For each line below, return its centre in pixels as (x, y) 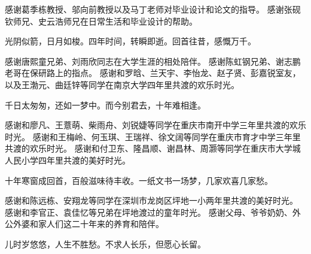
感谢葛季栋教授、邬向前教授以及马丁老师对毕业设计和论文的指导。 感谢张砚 (153, 9)
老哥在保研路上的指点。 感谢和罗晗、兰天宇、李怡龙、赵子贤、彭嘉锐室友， (153, 73)
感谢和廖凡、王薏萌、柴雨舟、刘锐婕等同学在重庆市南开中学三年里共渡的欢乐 (155, 125)
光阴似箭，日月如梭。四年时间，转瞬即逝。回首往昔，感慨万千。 (130, 41)
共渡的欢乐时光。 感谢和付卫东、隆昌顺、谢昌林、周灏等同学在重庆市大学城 (153, 148)
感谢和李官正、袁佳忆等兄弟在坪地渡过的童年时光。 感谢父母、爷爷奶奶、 (149, 212)
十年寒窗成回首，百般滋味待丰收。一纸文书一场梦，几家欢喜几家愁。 (139, 180)
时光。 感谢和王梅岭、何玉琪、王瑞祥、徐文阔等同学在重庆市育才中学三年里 (153, 136)
